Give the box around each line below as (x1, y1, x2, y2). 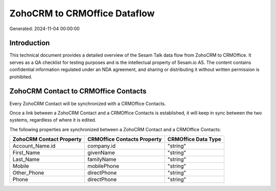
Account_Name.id (12, 142, 56, 150)
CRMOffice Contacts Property (87, 136, 162, 143)
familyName (87, 156, 117, 163)
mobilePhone (87, 162, 120, 170)
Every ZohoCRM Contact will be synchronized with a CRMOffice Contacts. (9, 100, 166, 107)
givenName (87, 149, 115, 156)
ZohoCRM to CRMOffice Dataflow (9, 8, 155, 19)
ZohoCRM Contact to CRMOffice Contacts (9, 87, 147, 96)
